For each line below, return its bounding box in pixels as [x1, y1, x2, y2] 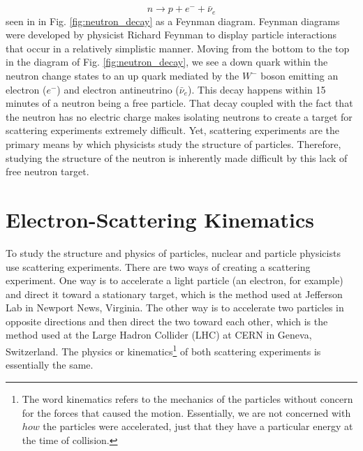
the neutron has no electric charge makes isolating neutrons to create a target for [6, 109, 353, 124]
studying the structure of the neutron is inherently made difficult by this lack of [6, 150, 348, 165]
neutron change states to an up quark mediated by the [6, 68, 239, 83]
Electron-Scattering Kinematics [6, 205, 314, 233]
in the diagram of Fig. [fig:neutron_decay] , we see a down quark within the [6, 54, 328, 69]
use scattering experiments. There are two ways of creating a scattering [6, 259, 311, 274]
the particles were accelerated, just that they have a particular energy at [43, 419, 353, 434]
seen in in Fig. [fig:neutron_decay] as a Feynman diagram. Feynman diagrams [6, 13, 340, 28]
